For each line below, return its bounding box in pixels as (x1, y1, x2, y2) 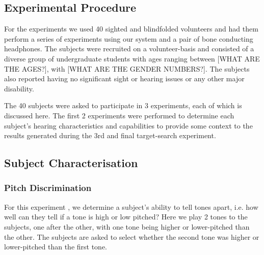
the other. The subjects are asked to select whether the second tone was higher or (4, 231, 259, 242)
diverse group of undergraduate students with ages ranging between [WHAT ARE (4, 53, 260, 63)
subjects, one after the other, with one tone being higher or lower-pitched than (4, 221, 250, 232)
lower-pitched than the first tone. (4, 241, 107, 252)
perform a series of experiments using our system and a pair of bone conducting (4, 33, 253, 44)
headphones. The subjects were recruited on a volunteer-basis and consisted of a (4, 43, 254, 54)
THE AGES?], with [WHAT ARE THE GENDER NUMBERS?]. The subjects (4, 63, 250, 74)
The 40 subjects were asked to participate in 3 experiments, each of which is (4, 100, 242, 111)
